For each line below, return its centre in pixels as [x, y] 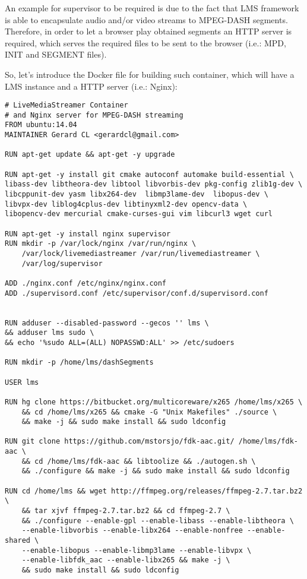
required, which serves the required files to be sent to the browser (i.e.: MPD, [145, 42]
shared [18, 541]
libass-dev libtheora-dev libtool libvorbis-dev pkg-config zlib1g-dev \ [154, 184]
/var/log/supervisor [62, 263]
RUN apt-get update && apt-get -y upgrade [90, 155]
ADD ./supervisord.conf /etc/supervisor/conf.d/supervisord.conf [137, 293]
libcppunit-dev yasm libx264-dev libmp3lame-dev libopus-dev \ [137, 194]
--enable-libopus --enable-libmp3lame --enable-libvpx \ [137, 550]
